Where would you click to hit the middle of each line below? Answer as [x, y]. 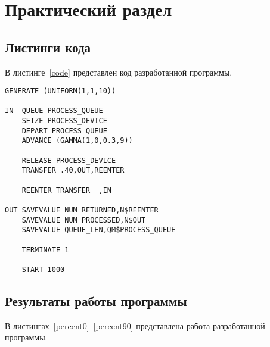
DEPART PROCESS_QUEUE [64, 131]
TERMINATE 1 [45, 250]
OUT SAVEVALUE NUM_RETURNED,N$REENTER [82, 210]
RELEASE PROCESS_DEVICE [69, 160]
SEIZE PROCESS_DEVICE [64, 121]
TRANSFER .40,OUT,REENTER [73, 171]
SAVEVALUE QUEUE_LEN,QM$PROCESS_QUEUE [99, 230]
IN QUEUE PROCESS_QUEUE [54, 111]
